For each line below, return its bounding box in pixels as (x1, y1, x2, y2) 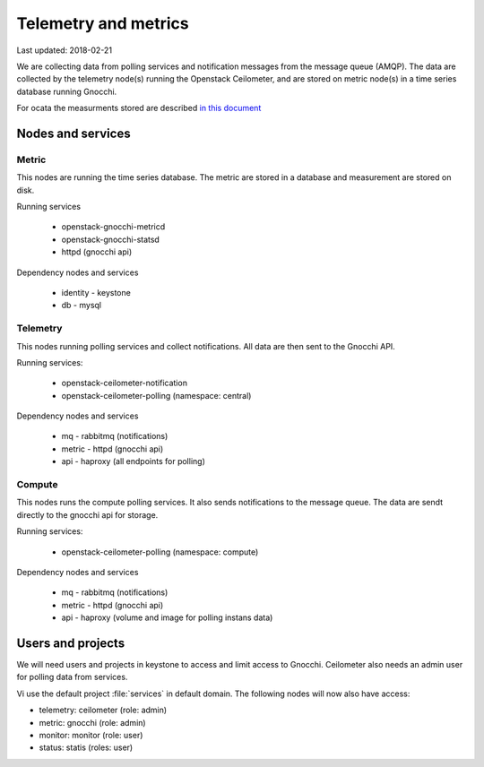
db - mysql (61, 300, 102, 311)
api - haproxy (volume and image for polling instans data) (61, 612, 273, 623)
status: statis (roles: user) (39, 742, 134, 753)
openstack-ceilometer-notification (61, 377, 188, 389)
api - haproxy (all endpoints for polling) (61, 456, 205, 467)
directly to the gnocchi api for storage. (16, 509, 159, 520)
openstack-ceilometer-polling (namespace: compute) (61, 547, 259, 557)
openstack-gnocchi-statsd (61, 234, 160, 245)
